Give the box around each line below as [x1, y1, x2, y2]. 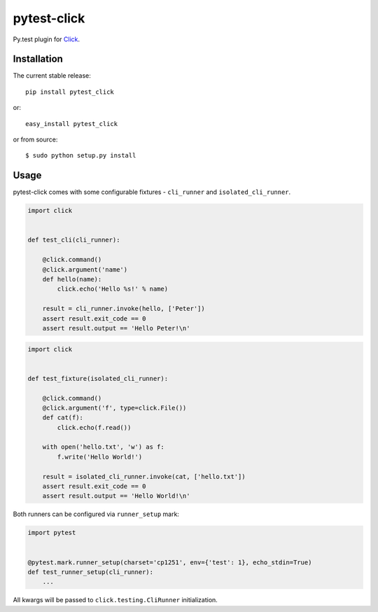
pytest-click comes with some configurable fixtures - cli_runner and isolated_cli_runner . [13, 188, 291, 196]
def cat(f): [42, 414, 84, 422]
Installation [13, 53, 63, 65]
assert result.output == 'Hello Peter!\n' [42, 324, 190, 332]
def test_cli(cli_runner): [27, 236, 120, 244]
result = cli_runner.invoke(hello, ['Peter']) [42, 305, 206, 313]
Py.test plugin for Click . [13, 35, 80, 43]
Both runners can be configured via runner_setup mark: [13, 510, 180, 518]
